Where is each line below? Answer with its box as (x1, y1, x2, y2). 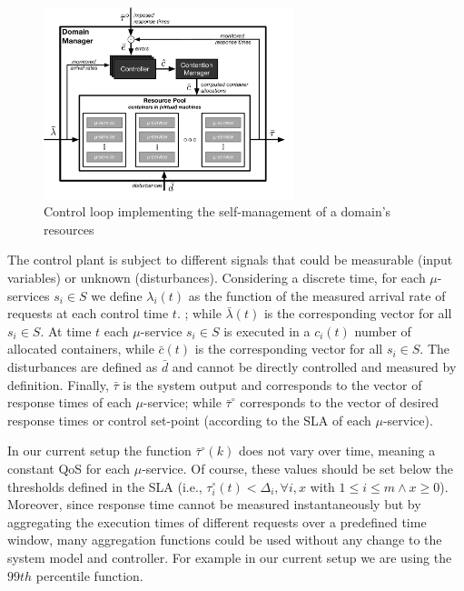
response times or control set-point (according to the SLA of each (7, 410, 371, 429)
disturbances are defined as (7, 357, 158, 376)
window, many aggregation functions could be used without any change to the (7, 530, 442, 549)
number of (354, 321, 411, 340)
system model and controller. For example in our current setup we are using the (7, 547, 452, 566)
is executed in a (223, 321, 311, 340)
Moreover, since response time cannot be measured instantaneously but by (7, 495, 421, 514)
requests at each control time (7, 304, 169, 323)
